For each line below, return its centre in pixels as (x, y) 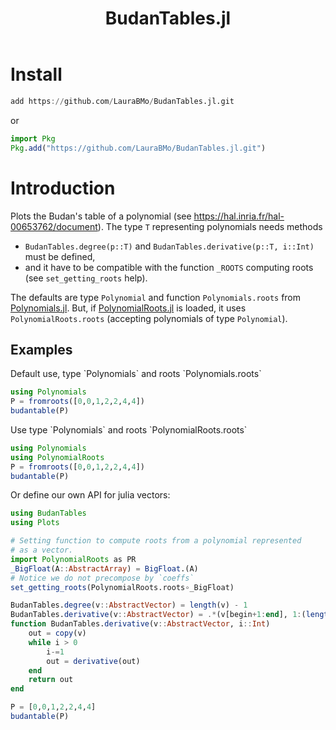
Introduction (63, 188)
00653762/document (54, 226)
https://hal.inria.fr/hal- (239, 216)
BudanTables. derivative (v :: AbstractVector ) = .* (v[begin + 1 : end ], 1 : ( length (171, 615)
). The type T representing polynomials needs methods (210, 226)
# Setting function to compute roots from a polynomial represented (156, 541)
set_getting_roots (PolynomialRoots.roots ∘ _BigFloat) (122, 587)
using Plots (35, 523)
